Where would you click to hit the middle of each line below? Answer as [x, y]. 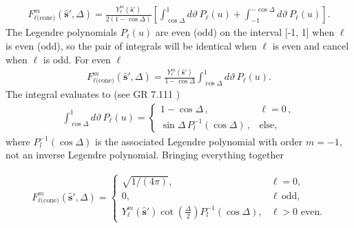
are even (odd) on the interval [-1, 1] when [245, 32]
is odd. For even [77, 59]
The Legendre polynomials [62, 32]
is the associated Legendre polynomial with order [199, 141]
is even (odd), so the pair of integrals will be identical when [131, 45]
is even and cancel [311, 45]
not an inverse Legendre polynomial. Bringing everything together [145, 155]
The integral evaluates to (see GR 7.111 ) [93, 94]
